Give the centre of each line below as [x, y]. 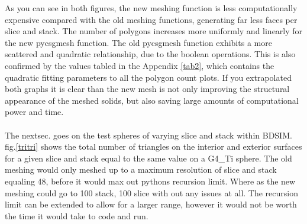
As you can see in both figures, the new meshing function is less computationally [151, 8]
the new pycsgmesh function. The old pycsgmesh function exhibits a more [138, 42]
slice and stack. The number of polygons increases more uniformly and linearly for [154, 31]
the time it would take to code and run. [77, 215]
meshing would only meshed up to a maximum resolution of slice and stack [141, 169]
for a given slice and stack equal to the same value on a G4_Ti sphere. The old [148, 158]
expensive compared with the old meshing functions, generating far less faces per [151, 19]
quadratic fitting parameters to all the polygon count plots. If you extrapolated [148, 77]
